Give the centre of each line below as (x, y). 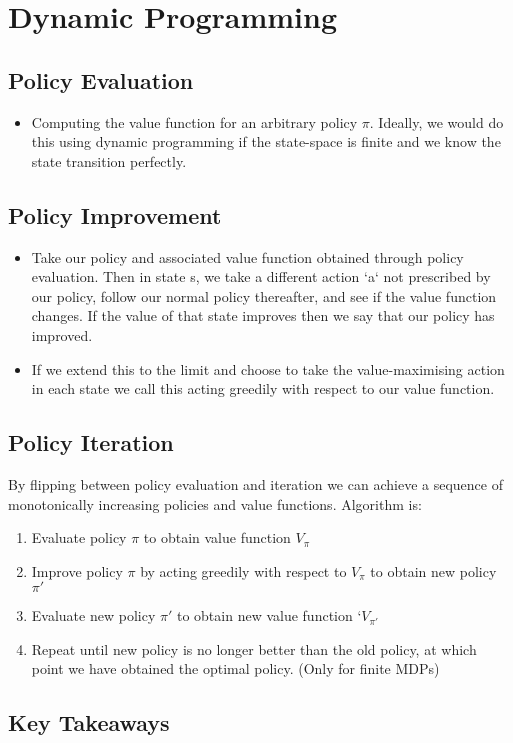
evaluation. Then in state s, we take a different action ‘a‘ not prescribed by (261, 276)
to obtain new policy (433, 570)
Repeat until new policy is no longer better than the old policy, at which (254, 648)
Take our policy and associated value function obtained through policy (247, 256)
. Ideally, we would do (436, 121)
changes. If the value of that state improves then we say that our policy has (263, 315)
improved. (62, 334)
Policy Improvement (115, 214)
